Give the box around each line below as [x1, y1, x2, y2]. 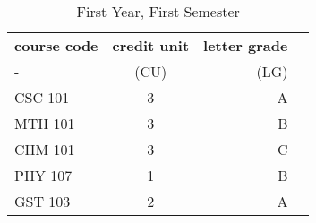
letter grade [203, 35, 288, 56]
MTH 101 [14, 113, 75, 133]
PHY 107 [14, 165, 73, 185]
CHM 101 [14, 139, 75, 159]
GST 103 [14, 191, 71, 211]
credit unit [112, 35, 190, 56]
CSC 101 [14, 87, 70, 107]
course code [14, 35, 98, 56]
